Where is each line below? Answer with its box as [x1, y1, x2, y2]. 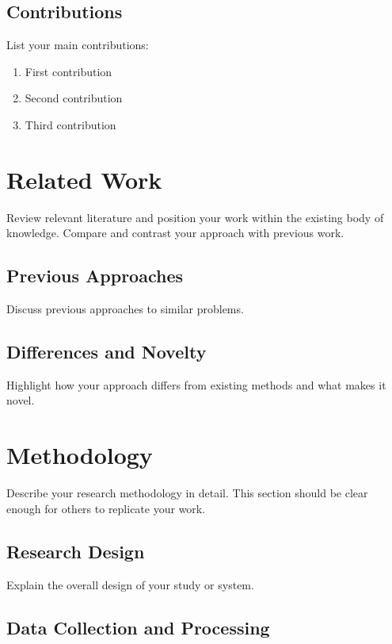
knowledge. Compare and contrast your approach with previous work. [6, 224, 344, 241]
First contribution [25, 63, 112, 79]
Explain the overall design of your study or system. [6, 576, 254, 592]
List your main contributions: [6, 36, 149, 53]
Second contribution [25, 90, 123, 106]
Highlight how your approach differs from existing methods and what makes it [6, 376, 386, 393]
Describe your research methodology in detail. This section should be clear [6, 485, 368, 501]
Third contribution [25, 116, 116, 132]
